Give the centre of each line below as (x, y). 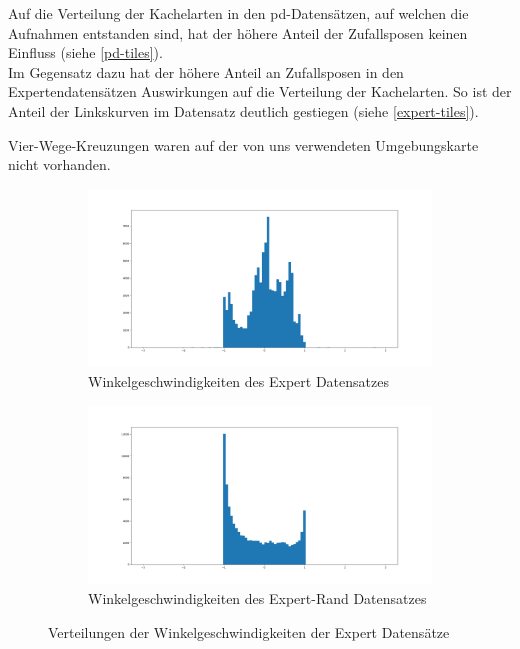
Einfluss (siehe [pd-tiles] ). (85, 52)
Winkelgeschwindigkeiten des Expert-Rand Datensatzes (257, 597)
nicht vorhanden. (59, 164)
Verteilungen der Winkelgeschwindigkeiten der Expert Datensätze (249, 631)
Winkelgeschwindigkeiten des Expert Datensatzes (238, 381)
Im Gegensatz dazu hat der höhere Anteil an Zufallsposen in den (206, 71)
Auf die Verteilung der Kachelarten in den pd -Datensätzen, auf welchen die (238, 13)
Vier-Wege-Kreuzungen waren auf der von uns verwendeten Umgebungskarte (243, 144)
